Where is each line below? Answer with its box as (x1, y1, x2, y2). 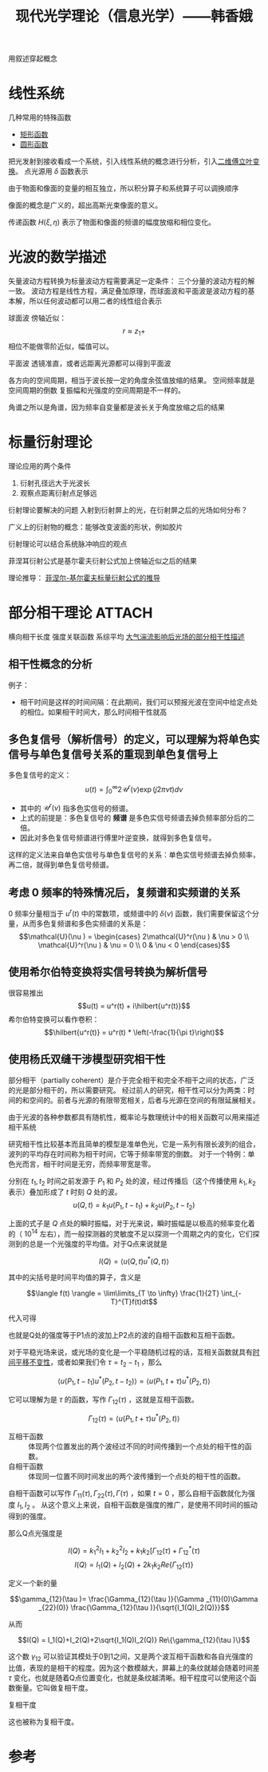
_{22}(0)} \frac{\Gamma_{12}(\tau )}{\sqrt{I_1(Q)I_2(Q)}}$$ (38, 1602, 230, 1612)
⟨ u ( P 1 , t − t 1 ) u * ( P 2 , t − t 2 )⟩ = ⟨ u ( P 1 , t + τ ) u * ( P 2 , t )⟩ (57, 1374, 211, 1387)
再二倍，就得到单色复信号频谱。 (8, 860, 113, 870)
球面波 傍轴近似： (8, 313, 66, 323)
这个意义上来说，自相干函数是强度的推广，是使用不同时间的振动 (47, 1500, 258, 1509)
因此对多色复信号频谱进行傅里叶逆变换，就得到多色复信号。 (19, 833, 216, 843)
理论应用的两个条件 (8, 461, 72, 471)
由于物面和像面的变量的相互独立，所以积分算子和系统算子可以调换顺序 (8, 184, 239, 193)
